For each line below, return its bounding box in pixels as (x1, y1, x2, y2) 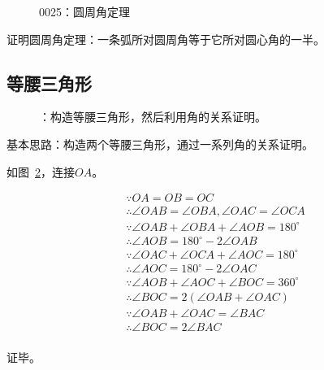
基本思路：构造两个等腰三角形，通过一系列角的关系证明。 (6, 135, 313, 152)
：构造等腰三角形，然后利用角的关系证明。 (39, 108, 266, 125)
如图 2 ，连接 (6, 163, 75, 180)
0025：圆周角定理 (39, 3, 130, 20)
